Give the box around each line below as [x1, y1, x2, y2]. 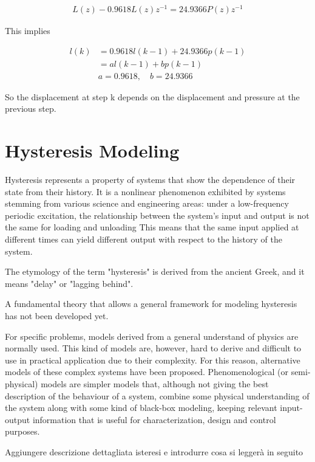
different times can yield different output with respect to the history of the [5, 233, 282, 246]
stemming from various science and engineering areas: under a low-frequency [5, 197, 289, 210]
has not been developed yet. [5, 309, 109, 322]
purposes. [5, 425, 40, 438]
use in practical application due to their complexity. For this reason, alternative [5, 353, 300, 366]
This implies [5, 24, 50, 37]
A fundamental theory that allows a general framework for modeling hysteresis [5, 297, 297, 310]
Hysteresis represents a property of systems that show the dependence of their [5, 173, 296, 186]
